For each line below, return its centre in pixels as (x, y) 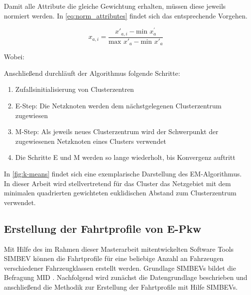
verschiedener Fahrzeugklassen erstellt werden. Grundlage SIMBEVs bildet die (120, 268)
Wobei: (14, 57)
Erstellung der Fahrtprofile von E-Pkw (103, 228)
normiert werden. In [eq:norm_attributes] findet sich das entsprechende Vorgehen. (126, 15)
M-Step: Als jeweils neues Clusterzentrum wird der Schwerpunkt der (117, 131)
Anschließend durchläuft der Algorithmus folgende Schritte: (92, 73)
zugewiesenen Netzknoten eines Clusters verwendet (91, 141)
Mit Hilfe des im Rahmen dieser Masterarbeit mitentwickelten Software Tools (119, 249)
